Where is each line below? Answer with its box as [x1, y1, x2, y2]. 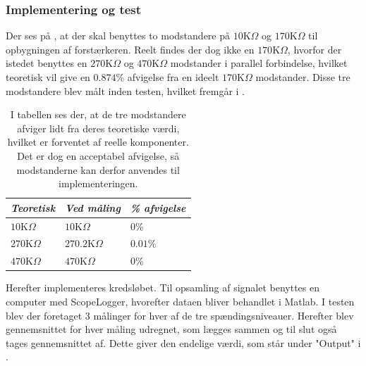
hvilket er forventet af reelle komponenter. [7, 134, 189, 149]
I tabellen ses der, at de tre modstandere [10, 107, 186, 122]
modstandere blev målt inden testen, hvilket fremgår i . [6, 83, 245, 98]
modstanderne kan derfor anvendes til [16, 162, 180, 177]
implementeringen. [59, 176, 138, 191]
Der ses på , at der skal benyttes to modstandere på [6, 28, 230, 43]
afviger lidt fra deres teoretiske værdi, [17, 120, 180, 135]
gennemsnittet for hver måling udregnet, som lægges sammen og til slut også [6, 322, 337, 336]
